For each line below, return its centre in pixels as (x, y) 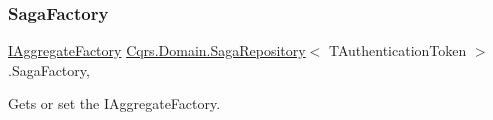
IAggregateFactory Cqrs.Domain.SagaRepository (157, 50)
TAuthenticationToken (397, 50)
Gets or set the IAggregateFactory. (114, 103)
